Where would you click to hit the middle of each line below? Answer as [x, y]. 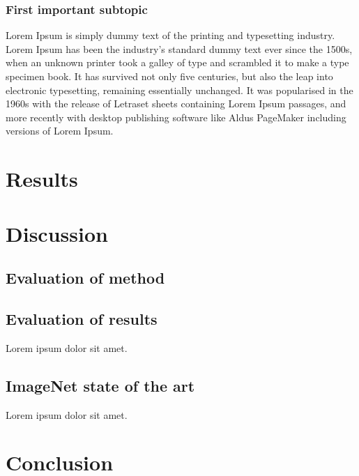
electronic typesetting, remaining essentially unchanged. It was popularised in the [179, 90]
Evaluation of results [82, 318]
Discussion [57, 233]
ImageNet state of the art [100, 385]
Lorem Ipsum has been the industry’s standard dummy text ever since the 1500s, [179, 48]
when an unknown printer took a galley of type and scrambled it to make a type [177, 62]
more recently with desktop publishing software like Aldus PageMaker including [176, 117]
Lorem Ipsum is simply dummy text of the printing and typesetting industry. [170, 35]
